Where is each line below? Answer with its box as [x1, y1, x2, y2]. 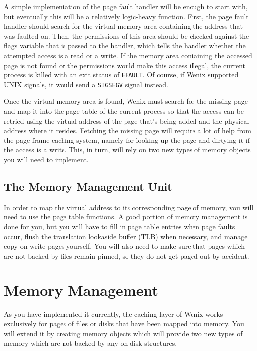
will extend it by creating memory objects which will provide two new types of [4, 328, 243, 338]
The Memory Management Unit [4, 179, 172, 194]
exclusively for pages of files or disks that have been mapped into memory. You [4, 318, 244, 329]
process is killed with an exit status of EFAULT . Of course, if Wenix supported [4, 70, 239, 80]
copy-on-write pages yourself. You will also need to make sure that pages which [4, 241, 245, 251]
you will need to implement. [4, 154, 89, 165]
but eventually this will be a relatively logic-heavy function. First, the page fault [4, 11, 249, 21]
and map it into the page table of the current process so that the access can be [4, 106, 244, 116]
